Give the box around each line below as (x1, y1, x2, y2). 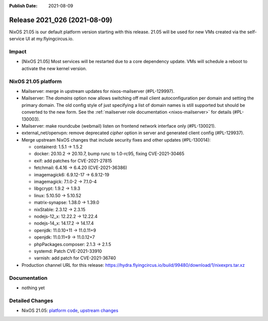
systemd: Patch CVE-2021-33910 (34, 248, 102, 254)
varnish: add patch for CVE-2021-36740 (34, 255, 116, 261)
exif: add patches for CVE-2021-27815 (34, 158, 112, 163)
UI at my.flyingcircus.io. (25, 36, 74, 42)
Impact (9, 48, 27, 55)
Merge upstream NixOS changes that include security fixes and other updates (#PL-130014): (21, 137, 211, 143)
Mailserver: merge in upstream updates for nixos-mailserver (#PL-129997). (21, 88, 175, 94)
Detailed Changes (9, 297, 54, 304)
